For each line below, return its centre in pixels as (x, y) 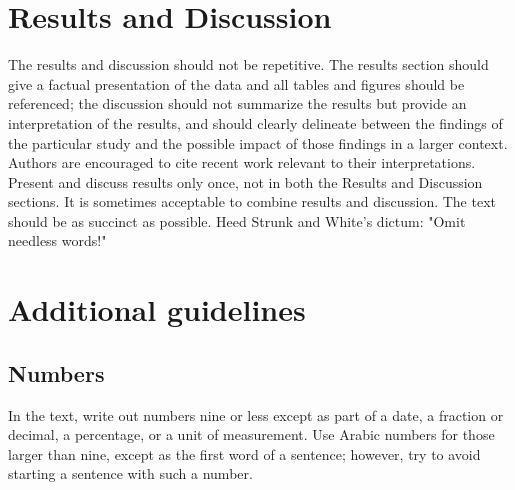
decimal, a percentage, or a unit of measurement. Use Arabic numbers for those (251, 434)
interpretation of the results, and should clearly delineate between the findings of (255, 122)
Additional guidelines (157, 309)
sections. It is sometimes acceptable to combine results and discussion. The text (252, 201)
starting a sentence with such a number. (130, 473)
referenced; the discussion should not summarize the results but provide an (237, 103)
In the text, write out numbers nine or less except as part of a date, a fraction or (256, 414)
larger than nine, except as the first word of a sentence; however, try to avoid (244, 453)
